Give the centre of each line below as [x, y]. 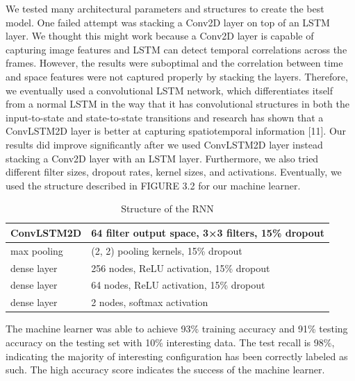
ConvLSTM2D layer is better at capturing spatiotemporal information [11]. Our [176, 131]
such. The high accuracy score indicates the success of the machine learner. [165, 370]
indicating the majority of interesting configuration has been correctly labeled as [177, 356]
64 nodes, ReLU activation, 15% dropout [178, 285]
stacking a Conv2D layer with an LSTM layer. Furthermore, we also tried [162, 158]
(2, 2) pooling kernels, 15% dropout [167, 250]
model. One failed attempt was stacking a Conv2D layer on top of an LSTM [168, 22]
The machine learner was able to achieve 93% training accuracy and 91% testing [177, 329]
